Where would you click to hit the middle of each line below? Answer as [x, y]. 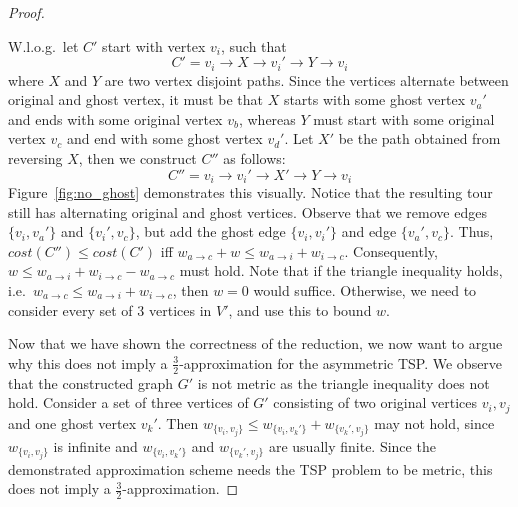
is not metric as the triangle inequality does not [343, 382]
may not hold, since [434, 422]
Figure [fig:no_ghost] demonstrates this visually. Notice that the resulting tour [250, 192]
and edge [369, 231]
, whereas [267, 118]
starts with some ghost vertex [374, 99]
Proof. [26, 12]
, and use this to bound [300, 309]
